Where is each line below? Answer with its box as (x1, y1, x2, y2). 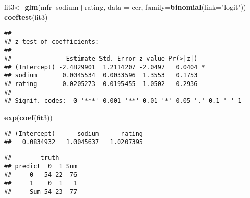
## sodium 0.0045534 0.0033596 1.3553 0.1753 (4, 72, 198, 79)
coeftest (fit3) (4, 11, 48, 22)
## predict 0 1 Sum (4, 162, 78, 170)
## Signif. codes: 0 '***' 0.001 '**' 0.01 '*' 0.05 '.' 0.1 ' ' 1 (4, 97, 242, 105)
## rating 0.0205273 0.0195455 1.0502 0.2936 (4, 80, 198, 88)
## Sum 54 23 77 (4, 188, 78, 195)
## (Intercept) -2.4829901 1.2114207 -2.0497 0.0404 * (4, 63, 205, 71)
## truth (4, 154, 59, 161)
